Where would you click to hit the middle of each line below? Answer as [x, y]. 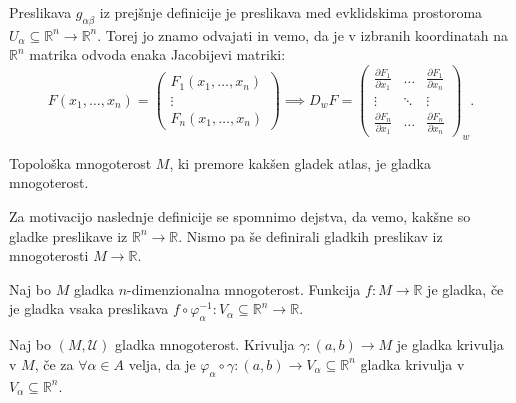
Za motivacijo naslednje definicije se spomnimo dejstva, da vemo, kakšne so [240, 216]
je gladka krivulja [450, 344]
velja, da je [162, 363]
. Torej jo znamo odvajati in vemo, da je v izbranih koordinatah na [303, 34]
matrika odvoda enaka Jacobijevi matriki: [157, 54]
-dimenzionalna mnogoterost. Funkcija [244, 288]
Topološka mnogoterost [80, 162]
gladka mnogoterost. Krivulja [205, 344]
